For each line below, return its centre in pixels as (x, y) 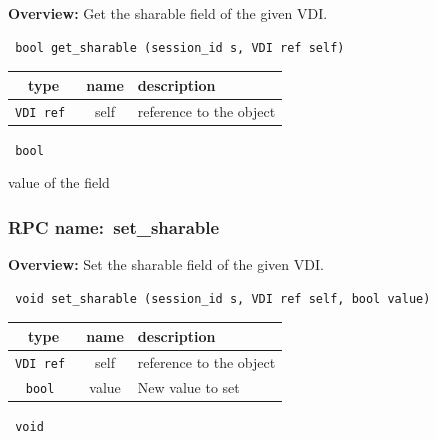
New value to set (188, 386)
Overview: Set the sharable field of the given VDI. (166, 264)
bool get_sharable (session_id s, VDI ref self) (180, 47)
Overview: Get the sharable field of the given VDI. (168, 13)
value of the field (59, 182)
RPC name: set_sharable (114, 226)
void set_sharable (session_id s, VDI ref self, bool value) (223, 298)
